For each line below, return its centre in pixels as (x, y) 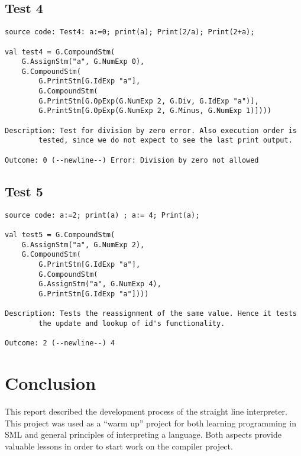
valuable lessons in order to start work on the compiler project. (119, 446)
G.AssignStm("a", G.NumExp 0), (83, 62)
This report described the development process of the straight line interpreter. (146, 411)
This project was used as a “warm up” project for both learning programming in (150, 423)
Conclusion (51, 382)
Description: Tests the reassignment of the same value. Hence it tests (151, 314)
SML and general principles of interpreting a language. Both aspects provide (143, 434)
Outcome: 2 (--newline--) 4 (60, 343)
